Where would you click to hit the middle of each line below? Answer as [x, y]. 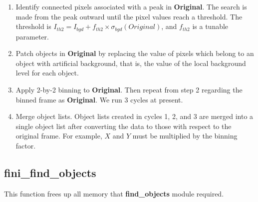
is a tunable [210, 26]
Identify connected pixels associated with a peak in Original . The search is [131, 6]
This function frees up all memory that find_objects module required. [114, 193]
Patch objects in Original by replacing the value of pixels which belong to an [135, 53]
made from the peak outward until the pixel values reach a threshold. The [129, 16]
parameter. [32, 36]
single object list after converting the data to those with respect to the [124, 126]
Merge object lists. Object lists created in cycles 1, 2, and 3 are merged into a [134, 116]
